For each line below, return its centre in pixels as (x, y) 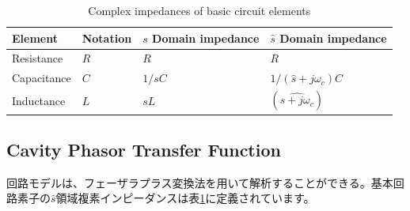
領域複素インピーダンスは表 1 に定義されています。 (185, 198)
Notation (107, 38)
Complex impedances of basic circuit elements (199, 10)
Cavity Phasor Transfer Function (144, 150)
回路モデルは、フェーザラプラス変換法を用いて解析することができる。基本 (200, 182)
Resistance (38, 58)
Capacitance (42, 78)
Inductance (39, 100)
